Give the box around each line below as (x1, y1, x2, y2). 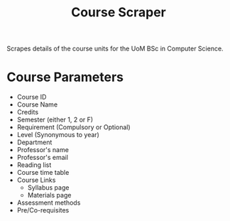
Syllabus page (27, 183, 70, 192)
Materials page (27, 191, 72, 200)
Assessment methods (16, 198, 81, 207)
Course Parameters (6, 69, 124, 85)
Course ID (16, 93, 47, 102)
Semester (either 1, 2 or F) (16, 115, 94, 124)
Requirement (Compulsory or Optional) (16, 123, 131, 131)
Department (16, 138, 53, 146)
